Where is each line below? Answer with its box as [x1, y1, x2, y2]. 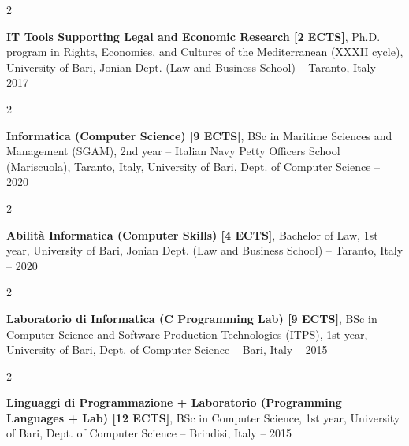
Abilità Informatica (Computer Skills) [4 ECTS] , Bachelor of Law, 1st [6, 226, 378, 243]
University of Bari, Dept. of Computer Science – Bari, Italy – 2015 [6, 341, 328, 358]
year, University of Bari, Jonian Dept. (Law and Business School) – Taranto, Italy [6, 242, 403, 258]
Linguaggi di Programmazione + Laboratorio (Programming [6, 394, 342, 411]
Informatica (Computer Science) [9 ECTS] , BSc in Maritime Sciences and [6, 127, 392, 143]
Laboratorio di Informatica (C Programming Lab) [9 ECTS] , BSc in [6, 310, 377, 326]
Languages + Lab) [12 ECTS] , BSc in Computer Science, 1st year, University [6, 409, 400, 426]
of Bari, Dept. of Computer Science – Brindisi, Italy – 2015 [6, 425, 292, 441]
